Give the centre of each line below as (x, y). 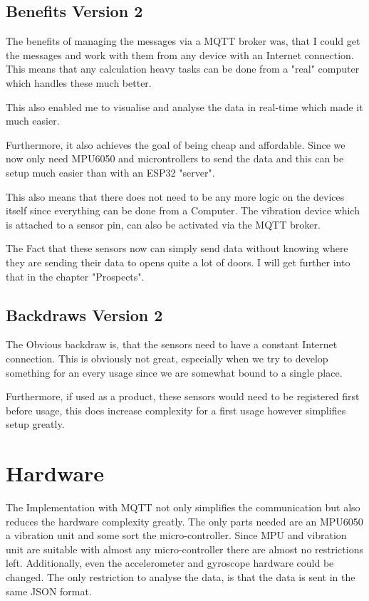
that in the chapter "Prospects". (75, 276)
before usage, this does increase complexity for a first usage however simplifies (176, 410)
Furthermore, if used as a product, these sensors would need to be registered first (183, 396)
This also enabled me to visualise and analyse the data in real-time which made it (184, 106)
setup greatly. (35, 424)
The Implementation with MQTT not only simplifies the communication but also (183, 507)
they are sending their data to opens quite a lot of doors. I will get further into (178, 262)
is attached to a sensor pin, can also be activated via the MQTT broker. (163, 224)
